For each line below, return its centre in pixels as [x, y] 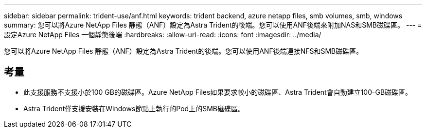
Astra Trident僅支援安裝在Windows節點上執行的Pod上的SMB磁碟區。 [134, 108]
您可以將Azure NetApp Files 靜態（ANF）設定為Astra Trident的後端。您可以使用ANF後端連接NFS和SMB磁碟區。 [184, 51]
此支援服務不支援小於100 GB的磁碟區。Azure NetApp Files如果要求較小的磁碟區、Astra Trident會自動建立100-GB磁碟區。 [218, 92]
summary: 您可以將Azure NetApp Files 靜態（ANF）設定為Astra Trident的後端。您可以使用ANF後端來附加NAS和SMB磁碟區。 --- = [213, 25]
